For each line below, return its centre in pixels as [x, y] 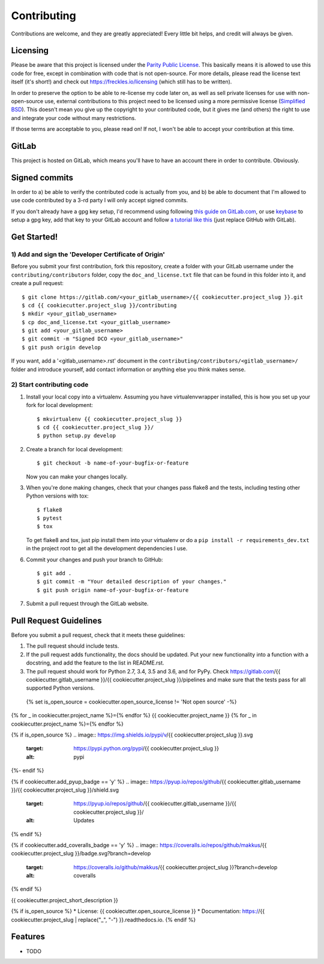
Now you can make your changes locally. [77, 477]
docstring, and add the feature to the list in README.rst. [95, 663]
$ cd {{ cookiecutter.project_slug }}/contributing [99, 305]
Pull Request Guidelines [56, 621]
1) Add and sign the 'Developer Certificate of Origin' [88, 254]
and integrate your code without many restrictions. [73, 118]
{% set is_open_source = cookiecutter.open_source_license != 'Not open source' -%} [131, 702]
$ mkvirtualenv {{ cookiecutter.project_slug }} [109, 419]
